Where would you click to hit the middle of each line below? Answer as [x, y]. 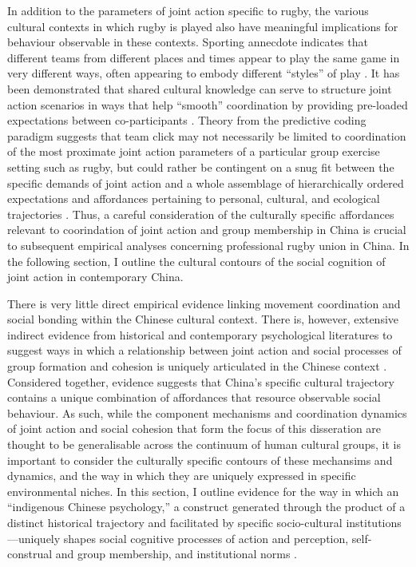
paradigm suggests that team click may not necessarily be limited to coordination [207, 135]
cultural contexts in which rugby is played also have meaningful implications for [203, 26]
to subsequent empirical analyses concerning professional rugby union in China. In [208, 245]
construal [30, 554]
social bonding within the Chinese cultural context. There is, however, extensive [203, 319]
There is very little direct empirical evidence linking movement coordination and [204, 303]
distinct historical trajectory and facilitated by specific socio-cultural [175, 522]
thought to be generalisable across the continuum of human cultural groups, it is [204, 444]
